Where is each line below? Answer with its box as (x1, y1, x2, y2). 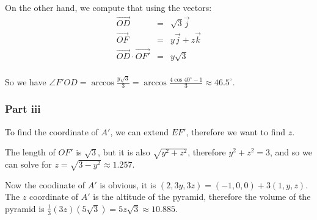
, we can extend (110, 125, 169, 138)
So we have (5, 75, 46, 88)
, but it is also (98, 146, 150, 158)
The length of (5, 146, 56, 158)
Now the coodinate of (5, 178, 86, 191)
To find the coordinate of (5, 125, 98, 138)
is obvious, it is (100, 178, 156, 191)
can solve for (5, 157, 52, 170)
